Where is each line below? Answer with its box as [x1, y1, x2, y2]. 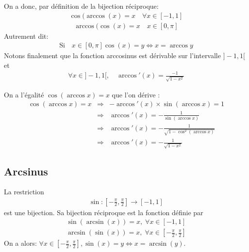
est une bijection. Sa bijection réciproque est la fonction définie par [4, 207, 203, 217]
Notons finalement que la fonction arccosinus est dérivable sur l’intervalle [4, 50, 221, 61]
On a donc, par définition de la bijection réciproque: [4, 1, 159, 11]
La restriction [4, 186, 44, 196]
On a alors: [4, 238, 37, 248]
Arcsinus [4, 164, 48, 179]
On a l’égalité [4, 89, 44, 99]
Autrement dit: [4, 31, 49, 41]
